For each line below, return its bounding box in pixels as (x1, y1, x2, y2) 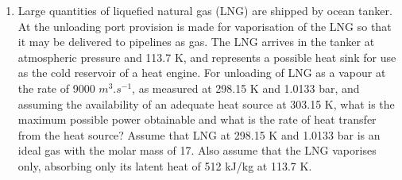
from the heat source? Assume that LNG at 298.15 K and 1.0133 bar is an (17, 126, 381, 143)
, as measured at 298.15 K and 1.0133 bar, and (132, 79, 360, 96)
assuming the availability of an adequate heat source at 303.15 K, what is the (17, 95, 395, 112)
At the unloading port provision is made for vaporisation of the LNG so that (17, 17, 392, 34)
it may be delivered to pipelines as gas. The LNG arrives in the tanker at (17, 33, 375, 50)
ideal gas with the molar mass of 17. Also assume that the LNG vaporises (17, 142, 377, 159)
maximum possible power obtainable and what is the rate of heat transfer (17, 111, 377, 128)
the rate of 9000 (17, 79, 95, 96)
